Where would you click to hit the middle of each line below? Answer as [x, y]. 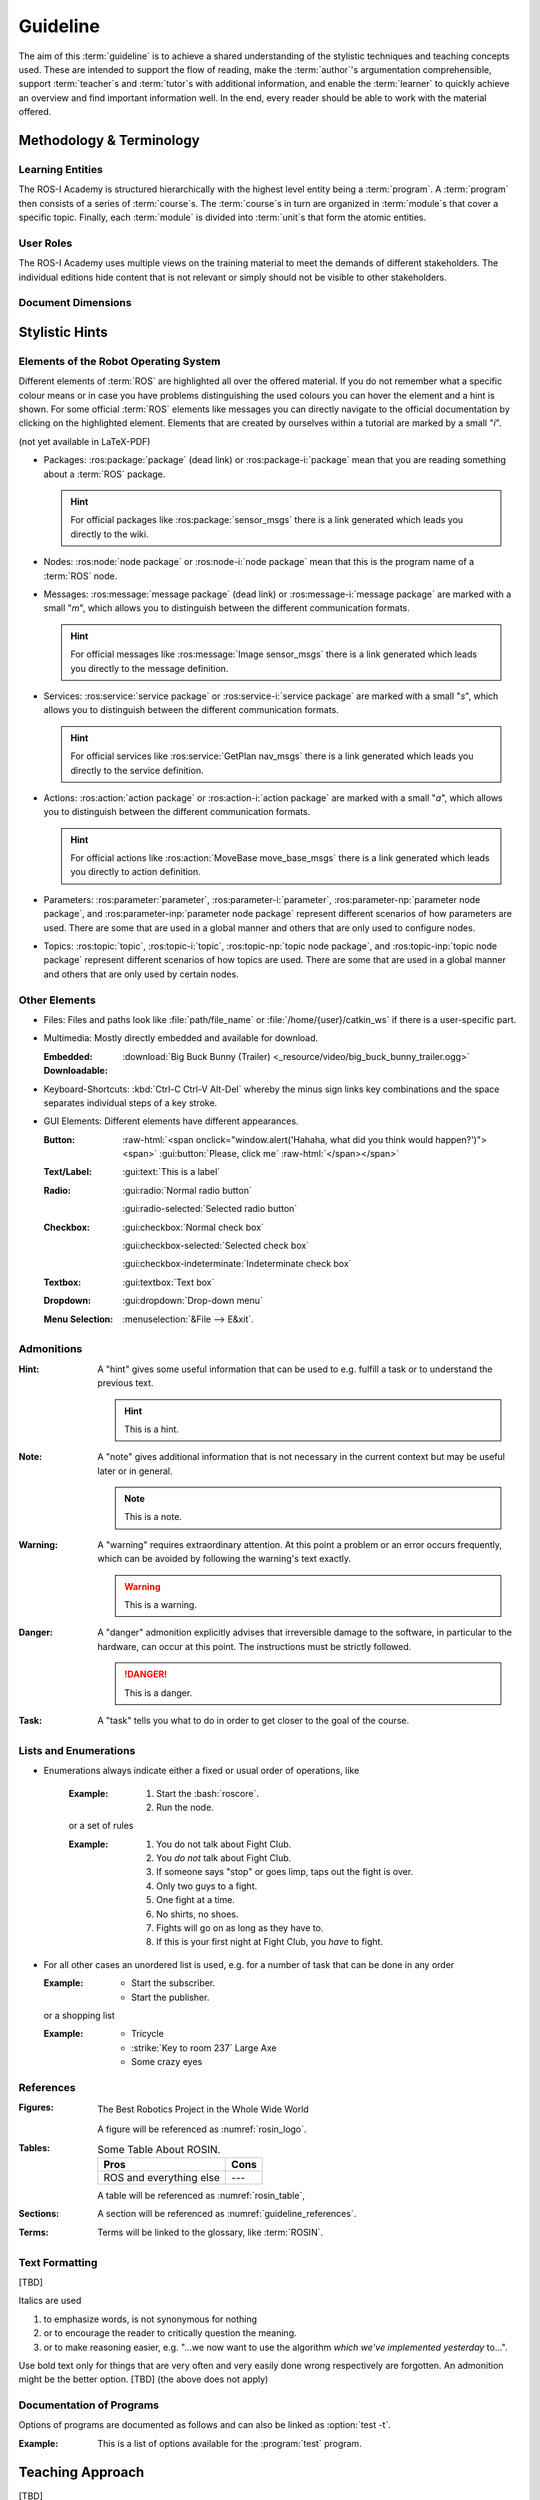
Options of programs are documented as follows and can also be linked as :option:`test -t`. [205, 2425]
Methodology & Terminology [109, 140]
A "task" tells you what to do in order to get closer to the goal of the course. [253, 1720]
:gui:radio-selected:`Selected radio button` [210, 1209]
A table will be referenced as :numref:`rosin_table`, [201, 2196]
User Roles [45, 243]
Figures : [36, 2107]
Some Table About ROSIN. [159, 2149]
